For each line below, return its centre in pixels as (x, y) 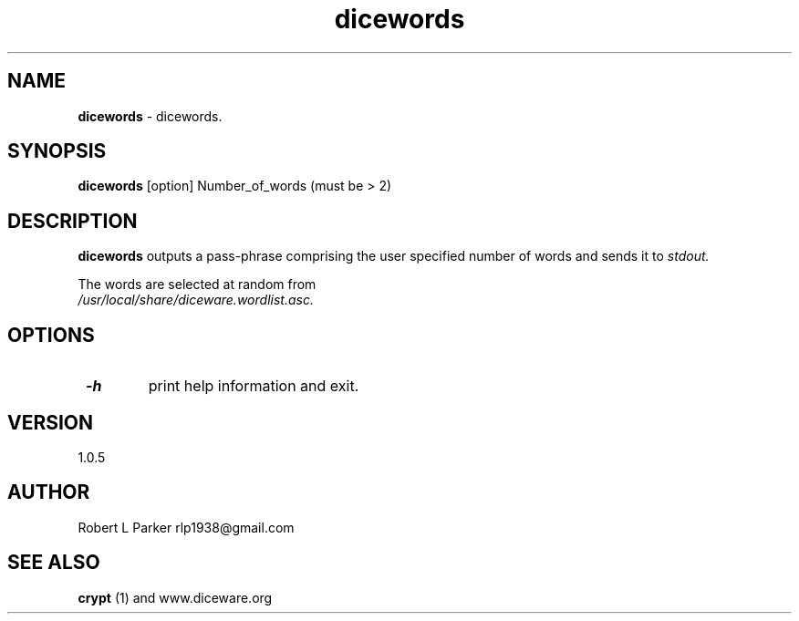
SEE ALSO (54, 563)
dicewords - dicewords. (150, 116)
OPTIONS (51, 335)
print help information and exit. (254, 386)
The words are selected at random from (197, 285)
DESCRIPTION (73, 221)
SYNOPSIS (57, 151)
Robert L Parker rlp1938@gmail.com (186, 527)
